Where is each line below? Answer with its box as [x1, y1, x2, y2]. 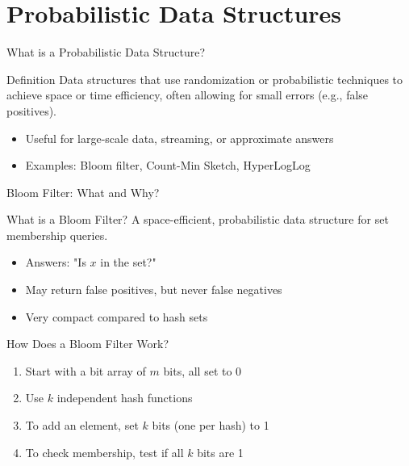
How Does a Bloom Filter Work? [6, 335, 169, 352]
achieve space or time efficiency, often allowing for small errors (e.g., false [6, 86, 369, 103]
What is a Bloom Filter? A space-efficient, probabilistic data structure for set [6, 211, 389, 228]
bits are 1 [197, 443, 244, 460]
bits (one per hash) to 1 [152, 417, 269, 434]
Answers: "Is [25, 254, 86, 271]
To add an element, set [25, 417, 139, 434]
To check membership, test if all [25, 443, 184, 460]
